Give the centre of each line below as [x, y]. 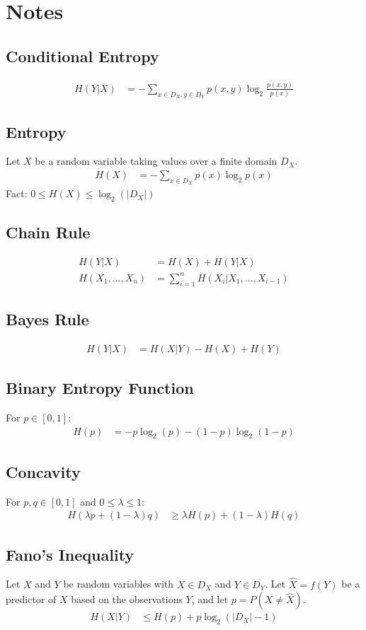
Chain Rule [48, 232]
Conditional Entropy [82, 56]
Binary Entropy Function [100, 388]
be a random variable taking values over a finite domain [156, 161]
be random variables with [119, 584]
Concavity [43, 471]
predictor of [31, 599]
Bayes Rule [47, 319]
